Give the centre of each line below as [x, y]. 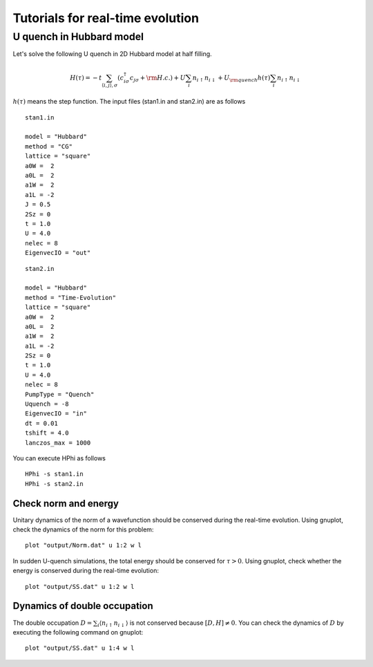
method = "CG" [49, 146]
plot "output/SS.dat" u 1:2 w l [80, 586]
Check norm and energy [66, 504]
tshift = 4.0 [47, 433]
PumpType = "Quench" [60, 394]
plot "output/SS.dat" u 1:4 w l [80, 648]
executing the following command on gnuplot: [78, 632]
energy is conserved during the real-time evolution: [86, 571]
